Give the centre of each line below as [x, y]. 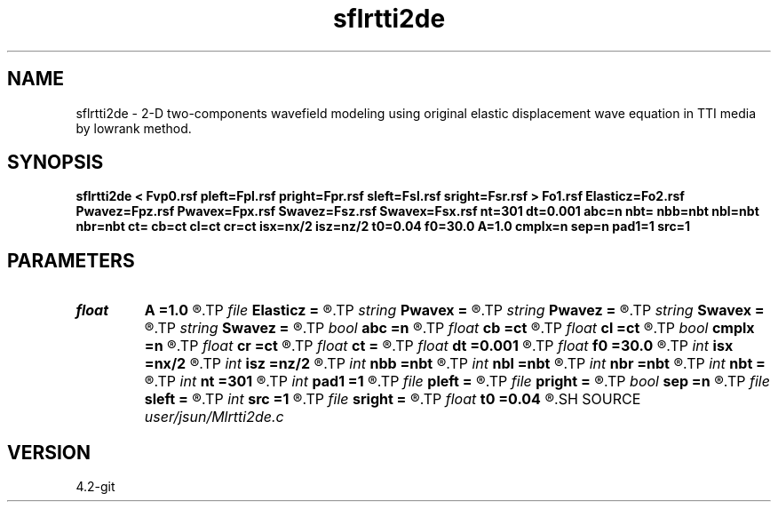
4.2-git [95, 487]
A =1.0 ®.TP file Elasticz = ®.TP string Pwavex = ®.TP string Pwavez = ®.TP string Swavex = [454, 310]
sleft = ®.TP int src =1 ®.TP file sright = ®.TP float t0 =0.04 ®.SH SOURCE [393, 399]
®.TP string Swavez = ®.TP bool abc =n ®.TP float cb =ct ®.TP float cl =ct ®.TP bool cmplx [449, 328]
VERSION [49, 452]
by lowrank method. [134, 128]
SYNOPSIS [56, 163]
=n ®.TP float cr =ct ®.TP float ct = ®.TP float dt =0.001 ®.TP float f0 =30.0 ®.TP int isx [439, 346]
